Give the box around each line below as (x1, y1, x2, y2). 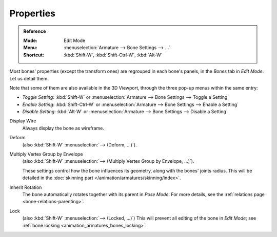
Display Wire (9, 118, 36, 124)
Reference (23, 28, 46, 34)
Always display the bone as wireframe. (22, 125, 105, 131)
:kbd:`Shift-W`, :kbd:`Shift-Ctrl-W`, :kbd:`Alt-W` (64, 52, 163, 58)
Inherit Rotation (9, 184, 42, 190)
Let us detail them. (9, 75, 49, 81)
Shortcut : (23, 52, 45, 58)
